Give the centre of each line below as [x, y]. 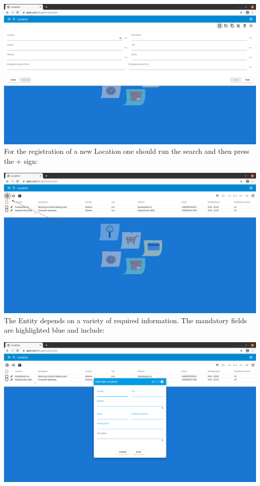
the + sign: [21, 161]
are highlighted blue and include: [54, 330]
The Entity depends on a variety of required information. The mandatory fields [125, 320]
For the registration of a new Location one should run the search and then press [127, 151]
